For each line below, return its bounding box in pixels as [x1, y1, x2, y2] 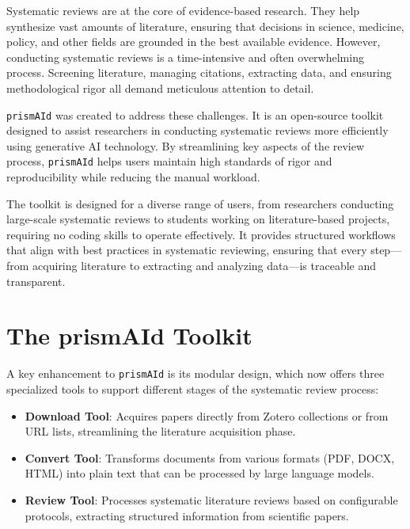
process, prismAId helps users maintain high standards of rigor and [6, 153, 332, 169]
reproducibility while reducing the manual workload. [6, 169, 260, 185]
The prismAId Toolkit [6, 319, 252, 352]
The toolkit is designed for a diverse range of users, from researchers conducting [6, 195, 394, 211]
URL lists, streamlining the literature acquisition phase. [25, 423, 296, 440]
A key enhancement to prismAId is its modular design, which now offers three [6, 365, 385, 382]
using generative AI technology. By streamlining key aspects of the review [6, 137, 365, 154]
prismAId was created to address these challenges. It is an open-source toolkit [6, 106, 384, 123]
